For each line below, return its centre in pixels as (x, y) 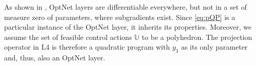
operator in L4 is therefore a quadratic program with (87, 47)
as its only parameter (214, 47)
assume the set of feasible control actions (68, 37)
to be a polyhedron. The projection (197, 37)
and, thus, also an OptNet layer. (55, 58)
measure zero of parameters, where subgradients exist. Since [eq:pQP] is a (120, 17)
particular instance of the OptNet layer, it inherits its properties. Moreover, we (128, 27)
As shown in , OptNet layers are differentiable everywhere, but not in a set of (126, 7)
